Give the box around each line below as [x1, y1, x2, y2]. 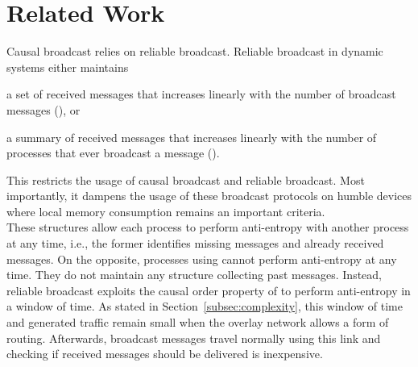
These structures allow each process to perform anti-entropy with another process [6, 219, 409, 236]
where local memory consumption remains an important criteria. [6, 202, 325, 219]
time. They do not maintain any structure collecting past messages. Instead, [6, 266, 383, 283]
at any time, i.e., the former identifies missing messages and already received [6, 235, 384, 252]
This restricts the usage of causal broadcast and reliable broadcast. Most [6, 171, 365, 188]
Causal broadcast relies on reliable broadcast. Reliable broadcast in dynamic [6, 43, 383, 60]
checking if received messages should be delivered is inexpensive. [6, 345, 323, 362]
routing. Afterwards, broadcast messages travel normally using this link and [6, 329, 381, 346]
